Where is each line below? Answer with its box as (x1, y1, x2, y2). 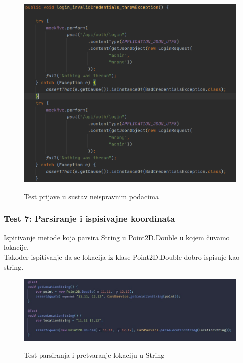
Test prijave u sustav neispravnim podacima (24, 191, 159, 201)
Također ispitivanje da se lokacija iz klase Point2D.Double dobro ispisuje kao (4, 251, 240, 262)
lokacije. (4, 242, 29, 252)
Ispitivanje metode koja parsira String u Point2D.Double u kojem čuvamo (4, 232, 230, 242)
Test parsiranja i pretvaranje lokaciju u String (24, 350, 165, 360)
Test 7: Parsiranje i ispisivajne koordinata (4, 212, 175, 225)
